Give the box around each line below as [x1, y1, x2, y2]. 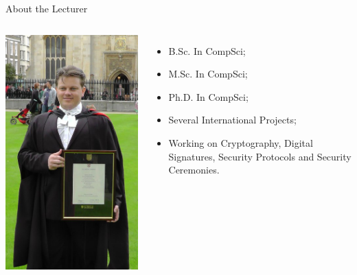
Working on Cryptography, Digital [168, 135, 313, 150]
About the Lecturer [5, 1, 88, 15]
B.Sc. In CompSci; [168, 43, 246, 58]
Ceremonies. [168, 163, 220, 177]
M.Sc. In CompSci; [168, 67, 248, 81]
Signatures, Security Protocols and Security [168, 149, 352, 163]
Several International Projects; [168, 112, 297, 127]
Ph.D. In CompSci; [168, 89, 249, 104]
